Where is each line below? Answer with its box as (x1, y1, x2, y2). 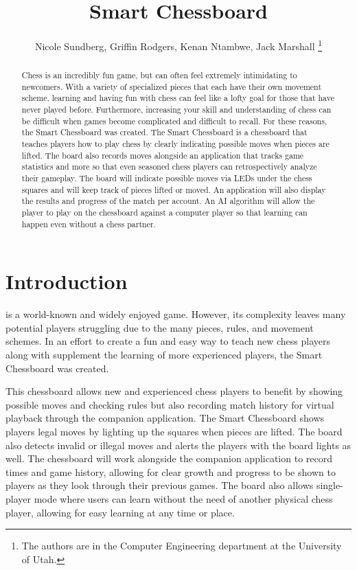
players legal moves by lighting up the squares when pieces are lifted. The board (5, 424, 343, 439)
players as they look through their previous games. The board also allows (5, 478, 314, 492)
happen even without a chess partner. (21, 218, 156, 229)
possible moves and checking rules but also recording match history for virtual (5, 397, 334, 411)
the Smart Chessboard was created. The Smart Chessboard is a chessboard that (21, 126, 308, 138)
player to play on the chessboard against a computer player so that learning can (21, 207, 308, 218)
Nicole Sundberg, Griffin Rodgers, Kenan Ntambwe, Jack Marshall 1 (34, 37, 323, 53)
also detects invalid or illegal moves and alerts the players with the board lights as (5, 437, 352, 452)
